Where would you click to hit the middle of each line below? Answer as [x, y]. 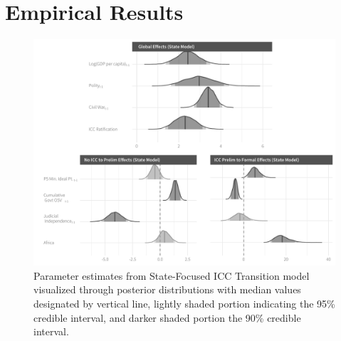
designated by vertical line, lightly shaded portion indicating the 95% [184, 303]
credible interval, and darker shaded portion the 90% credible [167, 317]
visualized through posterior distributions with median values [167, 289]
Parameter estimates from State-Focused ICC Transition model [172, 275]
